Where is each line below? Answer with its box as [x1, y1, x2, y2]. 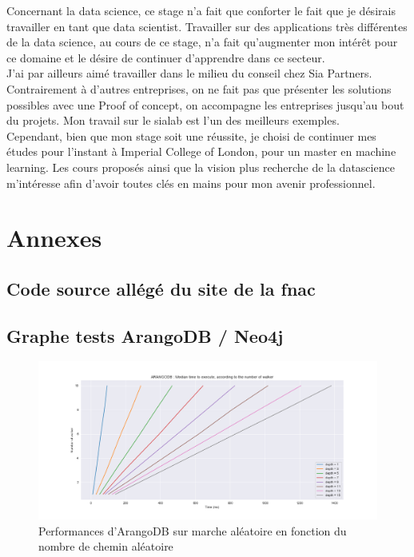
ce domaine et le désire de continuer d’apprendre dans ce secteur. [6, 49, 325, 66]
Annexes [6, 221, 102, 254]
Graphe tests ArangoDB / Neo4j [6, 323, 284, 348]
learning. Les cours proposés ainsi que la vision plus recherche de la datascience [6, 158, 395, 175]
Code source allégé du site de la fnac [6, 276, 316, 300]
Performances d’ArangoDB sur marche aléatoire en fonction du [38, 522, 347, 539]
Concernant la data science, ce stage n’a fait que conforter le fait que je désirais [6, 2, 396, 18]
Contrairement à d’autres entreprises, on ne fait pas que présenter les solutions [6, 80, 392, 97]
